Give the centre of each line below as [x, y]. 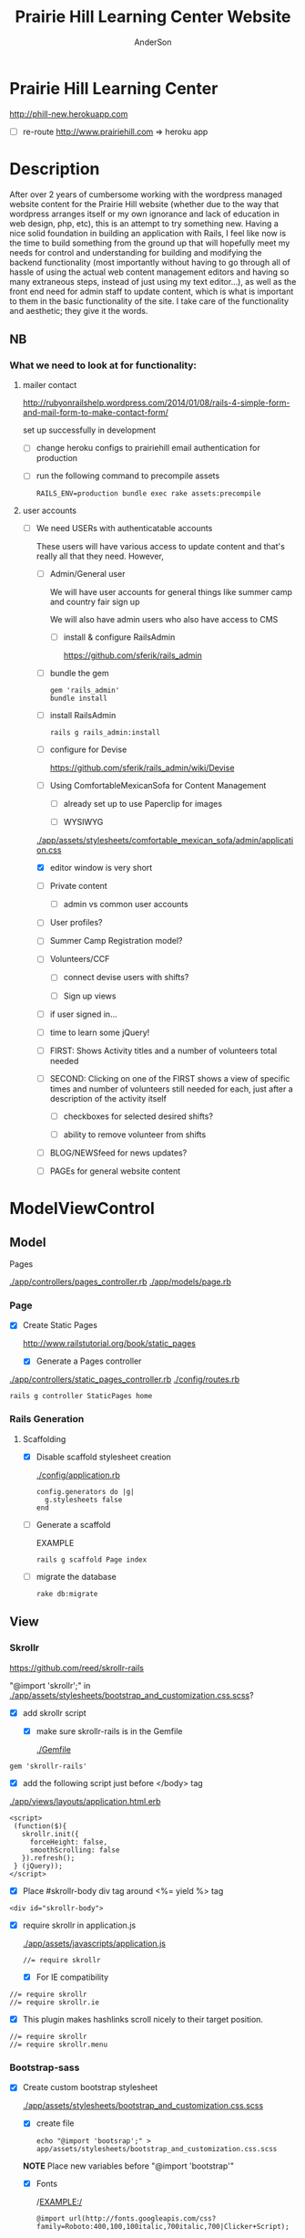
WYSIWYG [83, 822]
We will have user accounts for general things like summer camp [171, 591]
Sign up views [90, 996]
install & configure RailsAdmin [119, 637]
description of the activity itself [108, 1098]
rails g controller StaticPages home [81, 1396]
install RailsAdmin [83, 715]
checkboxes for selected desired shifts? [138, 1116]
